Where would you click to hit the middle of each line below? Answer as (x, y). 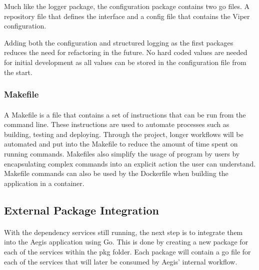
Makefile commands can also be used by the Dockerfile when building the (116, 173)
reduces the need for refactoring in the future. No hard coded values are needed (126, 52)
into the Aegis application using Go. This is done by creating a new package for (126, 242)
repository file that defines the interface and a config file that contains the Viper (127, 16)
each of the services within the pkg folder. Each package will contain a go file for (127, 251)
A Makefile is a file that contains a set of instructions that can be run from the (125, 114)
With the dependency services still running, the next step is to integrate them (123, 232)
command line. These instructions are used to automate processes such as (117, 124)
